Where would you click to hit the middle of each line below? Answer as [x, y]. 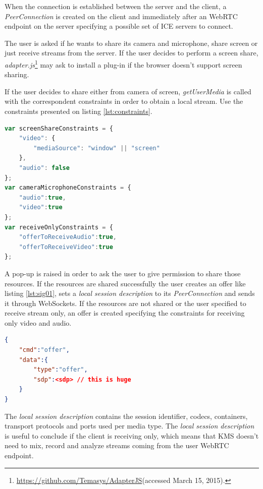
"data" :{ [33, 360]
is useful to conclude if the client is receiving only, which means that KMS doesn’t [132, 435]
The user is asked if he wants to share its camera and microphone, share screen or [131, 43]
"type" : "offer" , [61, 370]
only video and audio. [38, 322]
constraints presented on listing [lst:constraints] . [78, 111]
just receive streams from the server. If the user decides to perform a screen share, [131, 53]
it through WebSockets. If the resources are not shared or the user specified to [125, 303]
